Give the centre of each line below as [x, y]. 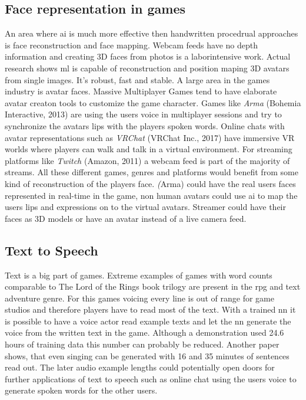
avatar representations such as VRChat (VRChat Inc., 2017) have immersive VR [150, 137]
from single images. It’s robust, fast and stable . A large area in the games [137, 79]
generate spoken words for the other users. [81, 390]
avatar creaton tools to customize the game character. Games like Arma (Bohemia [153, 102]
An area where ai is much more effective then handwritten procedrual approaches [152, 33]
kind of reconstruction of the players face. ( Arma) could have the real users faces [150, 183]
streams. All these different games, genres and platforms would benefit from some [152, 172]
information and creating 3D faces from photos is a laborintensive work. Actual [148, 56]
